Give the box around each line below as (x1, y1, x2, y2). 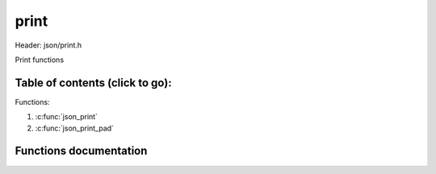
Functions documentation (15, 144, 148, 158)
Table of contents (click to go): (15, 76, 173, 89)
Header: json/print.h (15, 40, 82, 50)
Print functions (15, 55, 65, 64)
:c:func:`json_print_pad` (35, 123, 115, 133)
